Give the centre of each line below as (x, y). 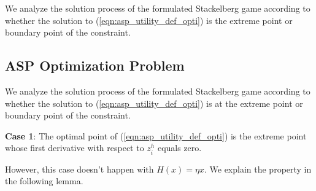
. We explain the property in (258, 169)
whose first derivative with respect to (75, 148)
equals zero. (179, 148)
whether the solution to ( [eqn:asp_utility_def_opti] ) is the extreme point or (149, 20)
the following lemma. (44, 181)
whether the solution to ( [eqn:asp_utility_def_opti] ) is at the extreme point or (154, 103)
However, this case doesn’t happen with (79, 169)
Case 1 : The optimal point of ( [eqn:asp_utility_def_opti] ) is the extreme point (156, 135)
